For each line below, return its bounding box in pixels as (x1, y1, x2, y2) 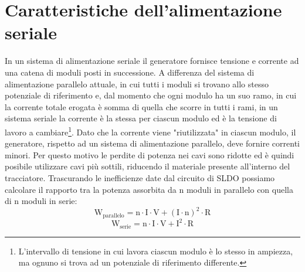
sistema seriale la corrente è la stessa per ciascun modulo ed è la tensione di (5, 112, 277, 124)
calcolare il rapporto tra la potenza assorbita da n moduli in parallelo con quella (5, 183, 293, 195)
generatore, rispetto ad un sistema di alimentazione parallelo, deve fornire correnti (5, 137, 300, 149)
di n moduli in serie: (5, 195, 77, 207)
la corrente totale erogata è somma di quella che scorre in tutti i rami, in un (5, 100, 278, 113)
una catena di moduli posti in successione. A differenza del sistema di (5, 66, 255, 78)
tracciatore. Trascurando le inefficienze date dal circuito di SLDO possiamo (5, 171, 275, 183)
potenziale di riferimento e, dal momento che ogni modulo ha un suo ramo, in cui (5, 89, 297, 101)
